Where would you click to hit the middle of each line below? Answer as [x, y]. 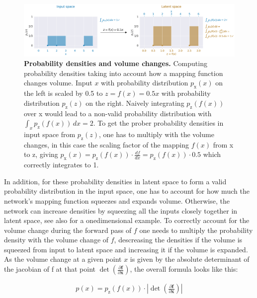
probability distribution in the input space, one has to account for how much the [127, 191]
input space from [50, 134]
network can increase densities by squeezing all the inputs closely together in [121, 210]
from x [223, 144]
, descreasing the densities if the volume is [178, 240]
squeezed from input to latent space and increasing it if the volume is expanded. [126, 249]
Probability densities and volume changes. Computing [116, 63]
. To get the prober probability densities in [158, 123]
